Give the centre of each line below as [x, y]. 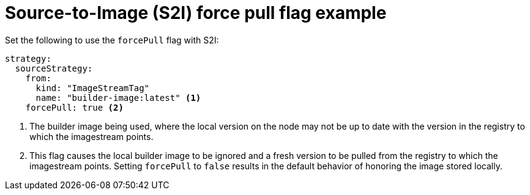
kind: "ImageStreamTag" [93, 88]
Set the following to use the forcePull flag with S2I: [112, 40]
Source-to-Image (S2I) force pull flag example [196, 13]
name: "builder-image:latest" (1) [118, 97]
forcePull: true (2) [74, 107]
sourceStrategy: [54, 68]
